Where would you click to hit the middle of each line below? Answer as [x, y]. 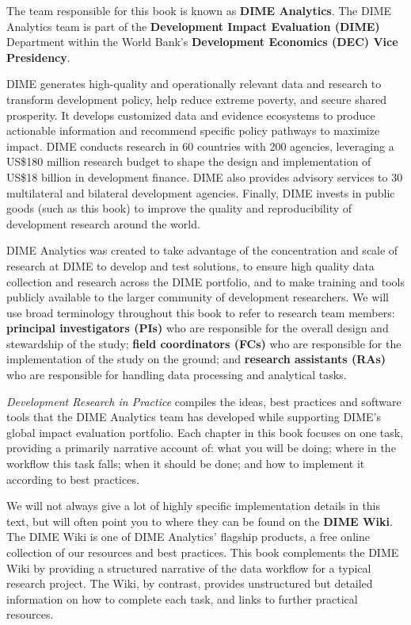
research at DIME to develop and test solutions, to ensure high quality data [190, 265]
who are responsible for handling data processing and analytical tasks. [177, 375]
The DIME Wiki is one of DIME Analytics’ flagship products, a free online [188, 537]
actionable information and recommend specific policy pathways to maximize [193, 130]
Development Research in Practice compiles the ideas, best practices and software [204, 401]
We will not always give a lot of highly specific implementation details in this [194, 506]
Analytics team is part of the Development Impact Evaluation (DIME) [193, 26]
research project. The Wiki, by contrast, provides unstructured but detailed [190, 583]
